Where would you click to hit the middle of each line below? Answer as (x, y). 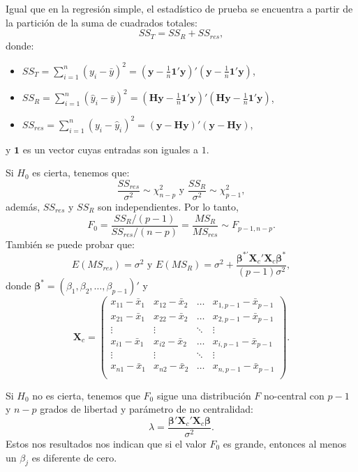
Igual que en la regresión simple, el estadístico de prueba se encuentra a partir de (179, 8)
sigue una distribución (204, 395)
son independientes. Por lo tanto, (168, 206)
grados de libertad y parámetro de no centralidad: (147, 409)
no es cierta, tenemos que (86, 395)
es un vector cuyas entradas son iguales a (111, 149)
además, (23, 206)
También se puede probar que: (70, 244)
